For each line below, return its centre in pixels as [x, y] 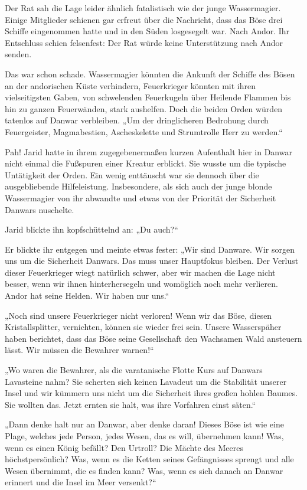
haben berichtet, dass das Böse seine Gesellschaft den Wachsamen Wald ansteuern [153, 338]
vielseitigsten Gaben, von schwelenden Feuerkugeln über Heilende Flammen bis [148, 97]
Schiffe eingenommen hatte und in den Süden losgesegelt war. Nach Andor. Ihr [147, 31]
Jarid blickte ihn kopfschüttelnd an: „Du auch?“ [92, 229]
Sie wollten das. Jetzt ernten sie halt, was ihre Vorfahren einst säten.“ [130, 404]
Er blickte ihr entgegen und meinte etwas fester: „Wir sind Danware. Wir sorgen [150, 249]
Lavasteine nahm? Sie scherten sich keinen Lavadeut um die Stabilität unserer [146, 381]
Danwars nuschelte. [40, 209]
